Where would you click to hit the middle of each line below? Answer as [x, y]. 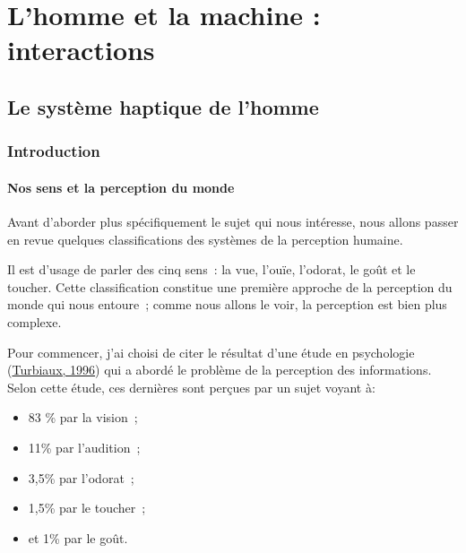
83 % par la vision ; [83, 417]
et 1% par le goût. [78, 537]
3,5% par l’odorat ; [81, 477]
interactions [81, 50]
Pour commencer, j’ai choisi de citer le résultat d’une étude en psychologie [211, 352]
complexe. [35, 321]
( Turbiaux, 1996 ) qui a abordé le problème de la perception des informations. [220, 370]
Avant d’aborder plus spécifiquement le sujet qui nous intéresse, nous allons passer [233, 221]
